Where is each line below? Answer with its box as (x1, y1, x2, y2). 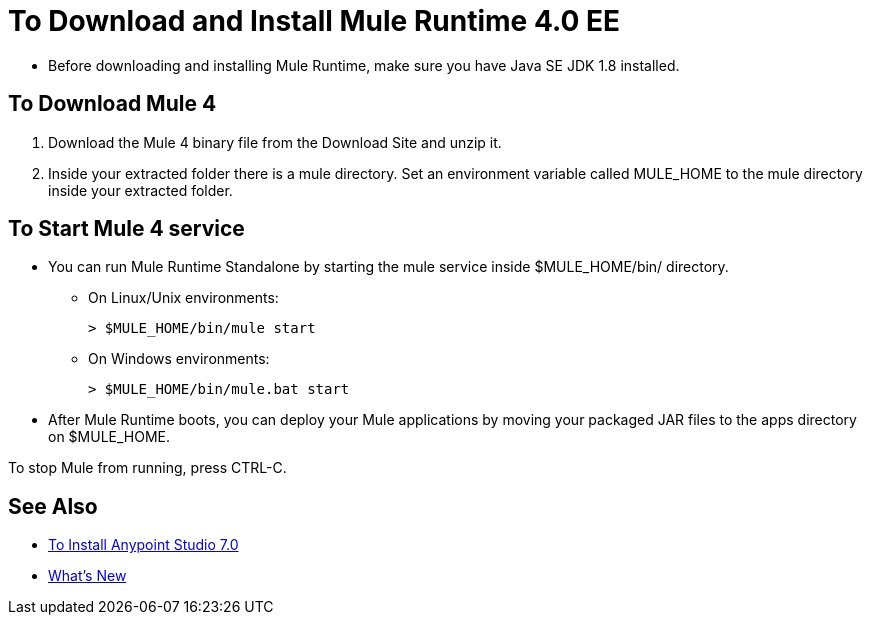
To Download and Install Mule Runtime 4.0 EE (8, 4, 620, 38)
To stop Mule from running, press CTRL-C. (8, 459, 287, 477)
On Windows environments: (88, 350, 270, 368)
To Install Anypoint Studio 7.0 (48, 536, 239, 554)
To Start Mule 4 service (8, 216, 245, 242)
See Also (8, 493, 98, 519)
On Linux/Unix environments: (88, 289, 279, 307)
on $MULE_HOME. (48, 428, 171, 446)
